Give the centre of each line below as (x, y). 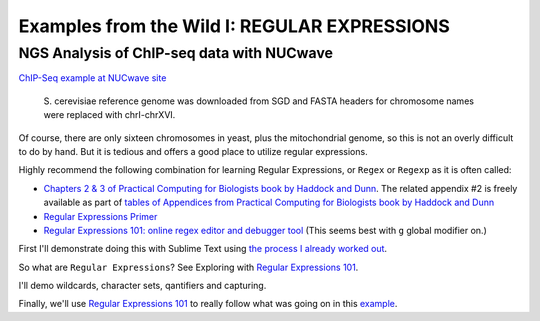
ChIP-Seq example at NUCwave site (92, 78)
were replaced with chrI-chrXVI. (109, 115)
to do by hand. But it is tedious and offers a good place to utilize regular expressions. (193, 151)
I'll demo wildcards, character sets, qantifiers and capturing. (142, 286)
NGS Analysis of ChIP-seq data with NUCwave (176, 53)
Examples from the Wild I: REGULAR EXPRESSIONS (234, 26)
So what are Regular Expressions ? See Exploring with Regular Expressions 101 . (188, 267)
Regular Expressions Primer (100, 216)
